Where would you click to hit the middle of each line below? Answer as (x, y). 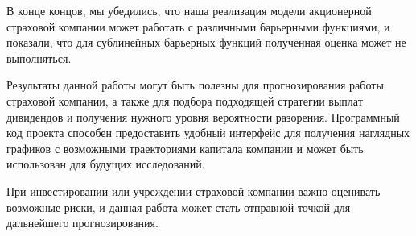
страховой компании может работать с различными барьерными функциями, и (198, 26)
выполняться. (39, 58)
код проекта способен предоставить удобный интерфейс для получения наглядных (208, 132)
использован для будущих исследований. (106, 164)
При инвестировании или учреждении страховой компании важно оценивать (194, 190)
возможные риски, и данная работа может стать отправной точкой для (179, 207)
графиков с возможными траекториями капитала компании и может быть (185, 148)
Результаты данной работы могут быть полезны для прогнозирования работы (195, 85)
